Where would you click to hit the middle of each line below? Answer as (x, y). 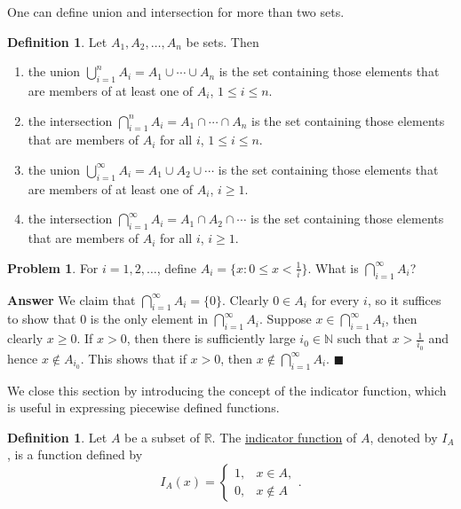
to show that (42, 319)
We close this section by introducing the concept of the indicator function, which (227, 390)
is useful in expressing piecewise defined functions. (143, 407)
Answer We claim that (72, 299)
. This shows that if (133, 358)
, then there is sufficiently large (211, 338)
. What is (333, 267)
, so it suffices (404, 299)
